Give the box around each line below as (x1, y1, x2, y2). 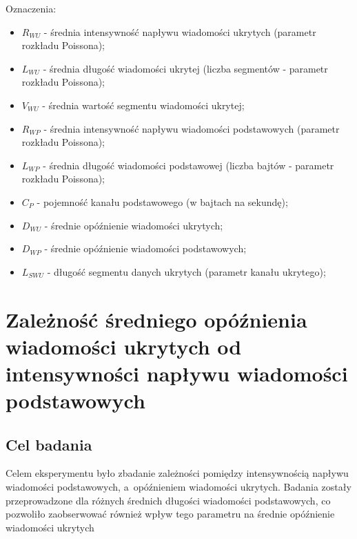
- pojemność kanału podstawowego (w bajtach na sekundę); (37, 194, 288, 209)
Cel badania (6, 433, 92, 455)
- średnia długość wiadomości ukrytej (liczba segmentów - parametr (43, 61, 328, 75)
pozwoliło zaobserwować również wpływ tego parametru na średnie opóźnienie (6, 507, 335, 521)
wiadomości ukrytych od (6, 332, 242, 360)
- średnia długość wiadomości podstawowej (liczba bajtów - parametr (43, 158, 334, 172)
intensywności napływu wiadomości (6, 359, 348, 387)
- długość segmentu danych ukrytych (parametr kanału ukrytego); (47, 264, 326, 278)
